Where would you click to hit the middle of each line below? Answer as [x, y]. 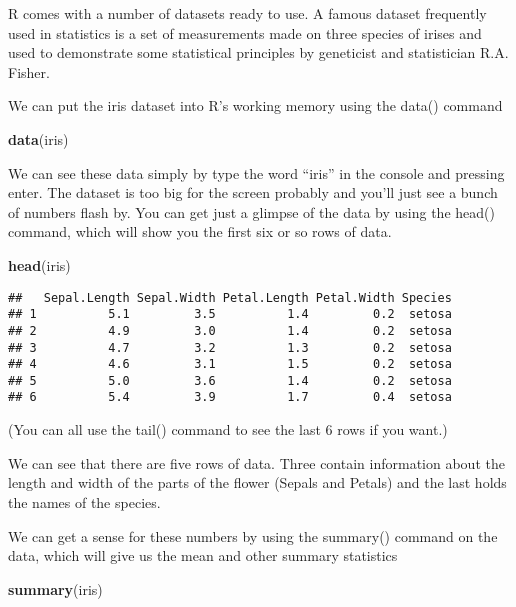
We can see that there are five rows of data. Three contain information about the [256, 462]
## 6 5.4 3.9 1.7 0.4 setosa [230, 397]
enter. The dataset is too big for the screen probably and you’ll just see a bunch [253, 192]
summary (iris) [55, 588]
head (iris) [39, 264]
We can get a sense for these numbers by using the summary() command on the [253, 535]
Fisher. [29, 71]
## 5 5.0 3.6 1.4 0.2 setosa [230, 380]
